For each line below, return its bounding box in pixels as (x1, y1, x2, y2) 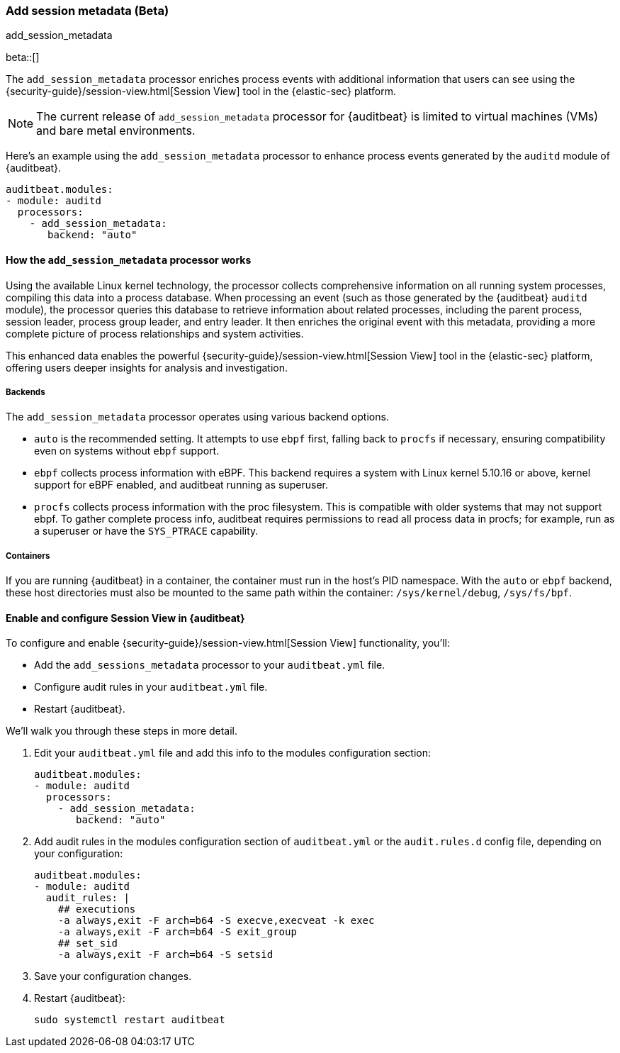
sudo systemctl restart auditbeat (34, 1014, 225, 1026)
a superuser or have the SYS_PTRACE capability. (34, 525, 259, 537)
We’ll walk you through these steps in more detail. (6, 725, 238, 737)
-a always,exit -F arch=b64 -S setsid (57, 949, 274, 961)
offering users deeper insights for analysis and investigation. (6, 361, 288, 374)
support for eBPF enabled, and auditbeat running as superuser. (34, 479, 328, 491)
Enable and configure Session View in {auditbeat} (6, 611, 245, 624)
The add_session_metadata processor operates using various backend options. (6, 411, 389, 423)
